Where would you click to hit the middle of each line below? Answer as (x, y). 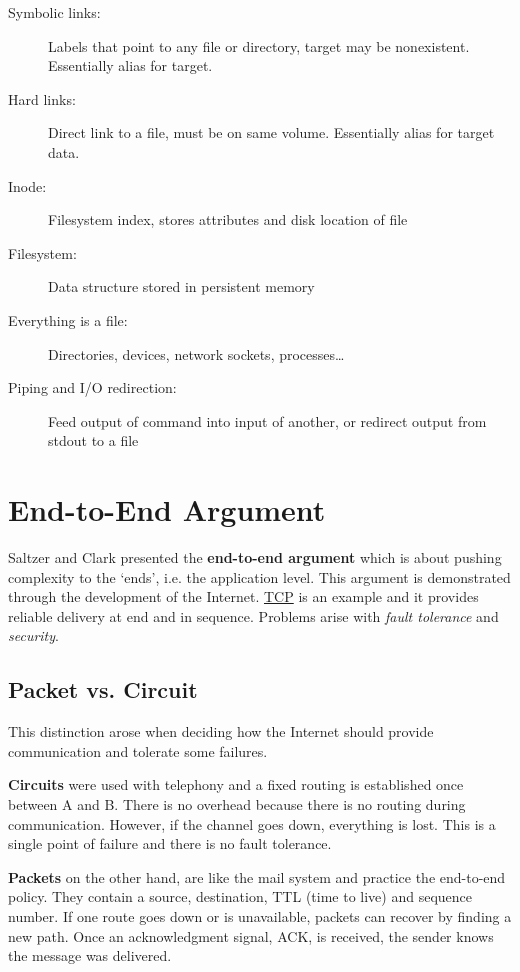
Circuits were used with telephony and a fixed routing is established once (236, 784)
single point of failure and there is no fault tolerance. (170, 843)
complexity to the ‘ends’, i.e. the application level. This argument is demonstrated (259, 576)
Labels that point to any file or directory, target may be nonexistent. (259, 45)
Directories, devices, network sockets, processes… (196, 353)
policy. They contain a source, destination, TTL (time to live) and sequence (240, 896)
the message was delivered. (90, 955)
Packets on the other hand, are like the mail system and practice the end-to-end (257, 876)
